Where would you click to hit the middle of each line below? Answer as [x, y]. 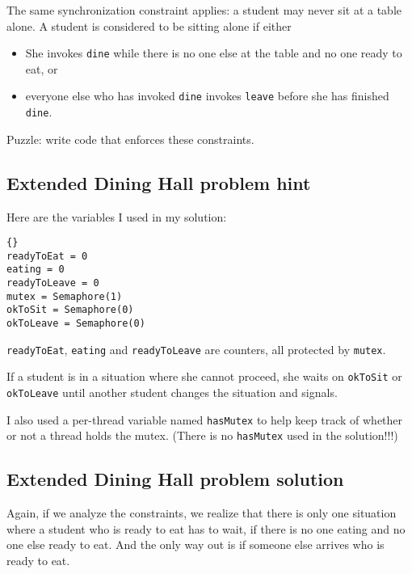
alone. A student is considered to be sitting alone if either [149, 25]
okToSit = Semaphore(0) [70, 310]
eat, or [42, 68]
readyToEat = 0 [47, 256]
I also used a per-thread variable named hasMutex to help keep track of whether [205, 419]
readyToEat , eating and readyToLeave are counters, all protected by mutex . [196, 349]
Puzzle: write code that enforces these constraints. [130, 139]
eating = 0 [36, 270]
